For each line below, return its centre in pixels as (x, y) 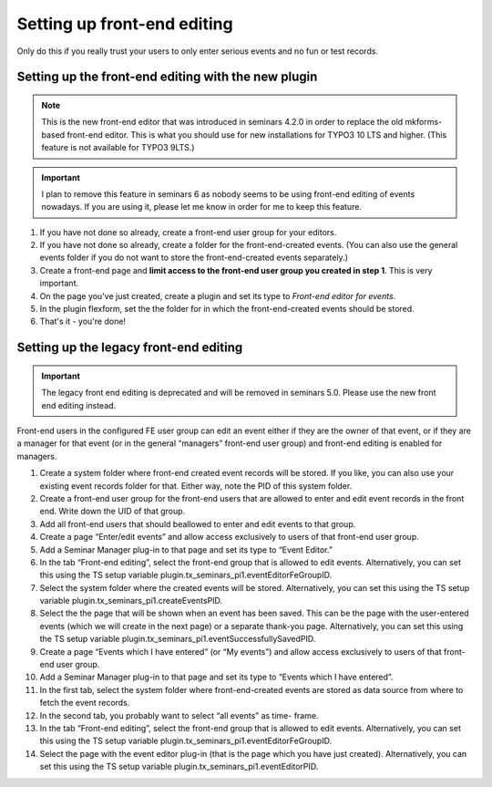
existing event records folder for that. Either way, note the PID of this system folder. (196, 486)
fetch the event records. (85, 703)
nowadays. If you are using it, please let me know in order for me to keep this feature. (201, 207)
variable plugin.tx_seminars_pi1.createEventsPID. (131, 601)
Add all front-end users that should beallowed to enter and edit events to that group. (198, 523)
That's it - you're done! (83, 321)
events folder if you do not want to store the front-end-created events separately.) (194, 258)
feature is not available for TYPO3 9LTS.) (118, 148)
